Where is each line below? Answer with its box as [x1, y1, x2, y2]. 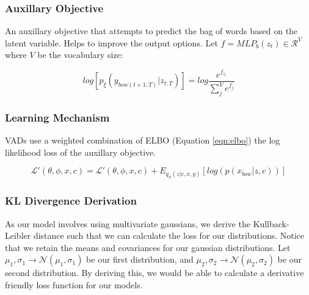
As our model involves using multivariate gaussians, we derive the [5, 217, 250, 230]
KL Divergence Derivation [5, 193, 137, 208]
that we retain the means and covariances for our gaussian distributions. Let [5, 241, 291, 253]
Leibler [5, 229, 31, 242]
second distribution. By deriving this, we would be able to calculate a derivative [5, 266, 304, 279]
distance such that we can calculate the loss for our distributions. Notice [33, 229, 305, 242]
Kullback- [253, 217, 289, 230]
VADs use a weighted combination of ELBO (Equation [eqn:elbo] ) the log [5, 134, 280, 147]
